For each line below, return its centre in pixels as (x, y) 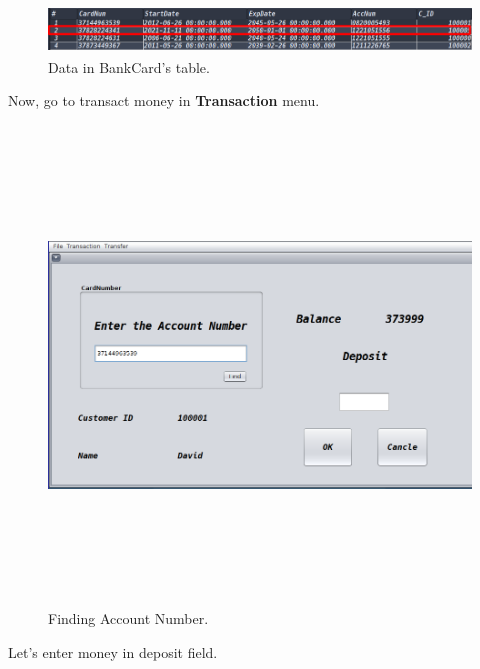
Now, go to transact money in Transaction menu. (164, 100)
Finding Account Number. (128, 618)
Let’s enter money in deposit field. (113, 651)
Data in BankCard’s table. (129, 66)
